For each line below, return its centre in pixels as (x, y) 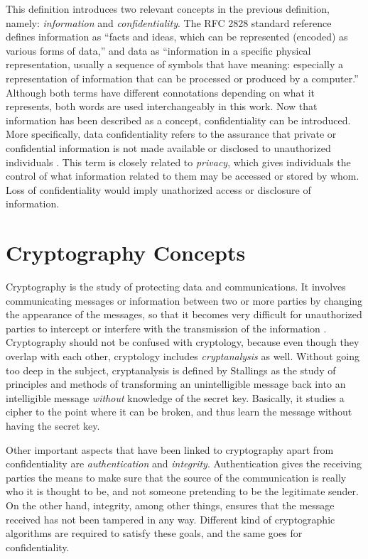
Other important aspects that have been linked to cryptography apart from (170, 449)
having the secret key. (53, 425)
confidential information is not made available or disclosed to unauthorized (168, 147)
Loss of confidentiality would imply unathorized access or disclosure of (158, 189)
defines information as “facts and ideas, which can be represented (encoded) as (177, 37)
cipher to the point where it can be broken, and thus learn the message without (179, 412)
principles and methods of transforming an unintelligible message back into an (176, 384)
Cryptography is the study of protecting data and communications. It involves (176, 287)
